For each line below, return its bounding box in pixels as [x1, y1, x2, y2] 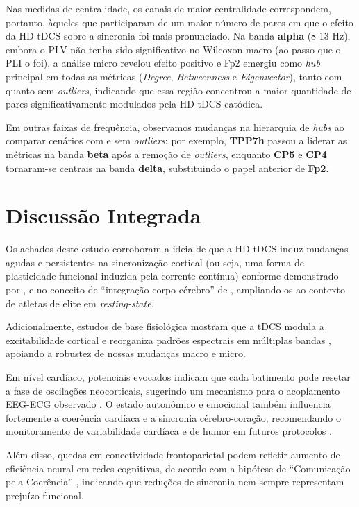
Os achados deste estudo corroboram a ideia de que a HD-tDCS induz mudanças [6, 241, 349, 256]
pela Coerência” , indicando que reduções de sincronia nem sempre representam [6, 474, 344, 489]
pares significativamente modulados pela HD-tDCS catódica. [6, 96, 263, 111]
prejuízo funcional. [6, 488, 84, 502]
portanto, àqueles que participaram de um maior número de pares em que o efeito [6, 15, 353, 29]
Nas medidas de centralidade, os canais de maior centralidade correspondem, [6, 1, 331, 15]
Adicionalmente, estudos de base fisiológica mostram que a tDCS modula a [6, 319, 324, 334]
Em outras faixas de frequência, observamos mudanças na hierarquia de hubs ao [6, 119, 344, 134]
